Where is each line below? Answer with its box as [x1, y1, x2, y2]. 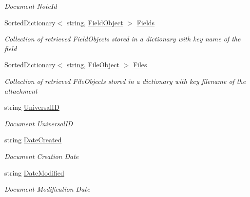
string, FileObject [66, 59, 119, 70]
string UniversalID [4, 102, 59, 112]
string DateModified [4, 167, 64, 177]
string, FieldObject [66, 17, 123, 27]
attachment [4, 85, 38, 96]
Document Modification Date [4, 184, 90, 194]
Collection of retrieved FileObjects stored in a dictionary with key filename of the [4, 76, 246, 86]
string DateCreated [4, 135, 62, 145]
